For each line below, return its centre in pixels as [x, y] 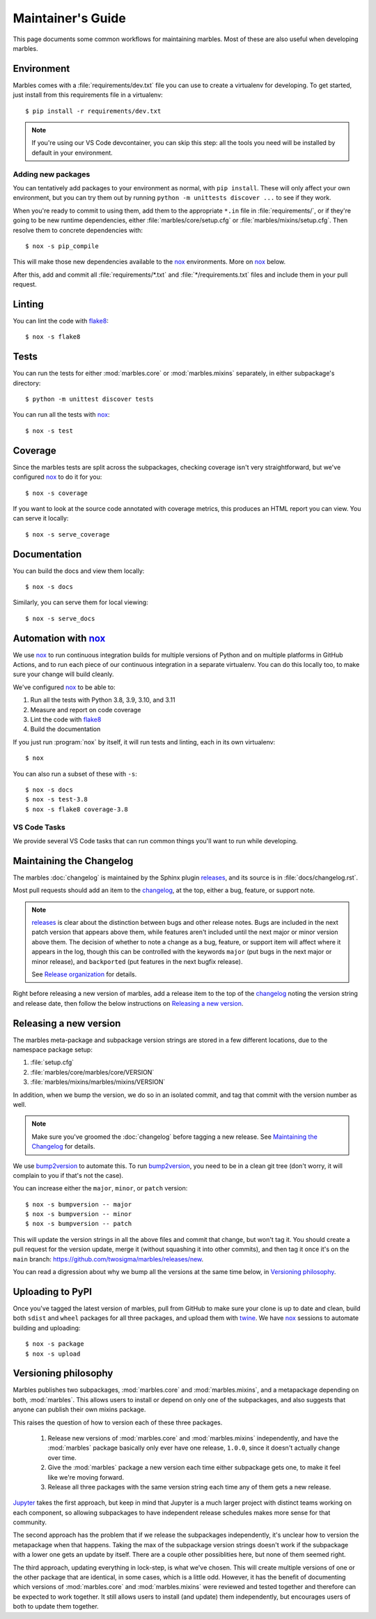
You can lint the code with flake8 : [61, 321]
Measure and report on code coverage [86, 709]
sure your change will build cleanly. [63, 674]
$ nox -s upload [53, 1353]
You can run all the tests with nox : [61, 415]
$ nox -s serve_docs [60, 618]
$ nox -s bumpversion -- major [79, 1204]
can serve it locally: [41, 519]
